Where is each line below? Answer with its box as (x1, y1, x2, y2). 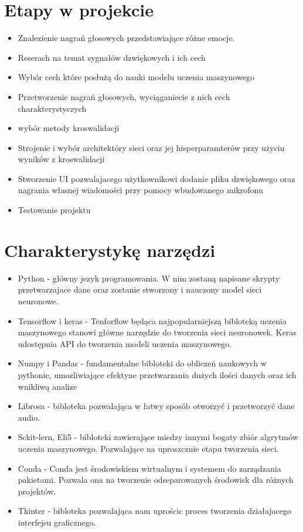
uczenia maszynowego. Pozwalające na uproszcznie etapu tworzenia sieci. (18, 442, 279, 454)
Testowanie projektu (18, 204, 91, 216)
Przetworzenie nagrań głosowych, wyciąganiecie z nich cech (18, 90, 230, 102)
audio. (18, 411, 40, 423)
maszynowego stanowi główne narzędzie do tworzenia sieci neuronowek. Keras (18, 326, 297, 338)
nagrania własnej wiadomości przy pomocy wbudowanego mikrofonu (18, 184, 263, 196)
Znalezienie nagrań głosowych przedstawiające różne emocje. (18, 32, 235, 44)
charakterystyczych (18, 102, 87, 114)
